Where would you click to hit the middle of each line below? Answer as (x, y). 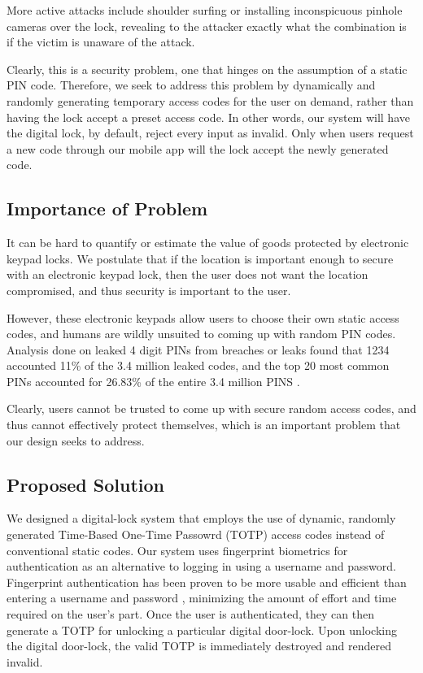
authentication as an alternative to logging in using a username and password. (201, 566)
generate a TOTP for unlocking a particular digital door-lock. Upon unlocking (202, 630)
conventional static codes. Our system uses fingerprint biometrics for (177, 550)
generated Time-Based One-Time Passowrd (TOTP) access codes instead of (196, 534)
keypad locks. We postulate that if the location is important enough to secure (200, 258)
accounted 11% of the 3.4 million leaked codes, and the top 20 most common (198, 365)
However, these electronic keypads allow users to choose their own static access (203, 317)
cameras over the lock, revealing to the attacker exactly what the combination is (207, 26)
